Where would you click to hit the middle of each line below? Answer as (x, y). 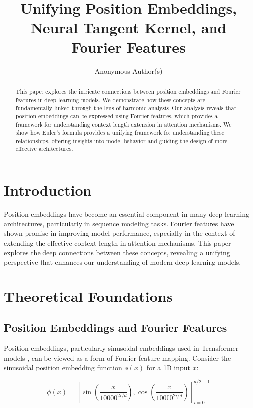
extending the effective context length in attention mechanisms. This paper (118, 242)
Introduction (48, 190)
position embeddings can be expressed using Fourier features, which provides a (117, 116)
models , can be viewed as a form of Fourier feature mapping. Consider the (118, 357)
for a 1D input (168, 367)
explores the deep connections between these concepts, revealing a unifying (117, 252)
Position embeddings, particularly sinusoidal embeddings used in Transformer (121, 348)
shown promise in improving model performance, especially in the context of (120, 233)
